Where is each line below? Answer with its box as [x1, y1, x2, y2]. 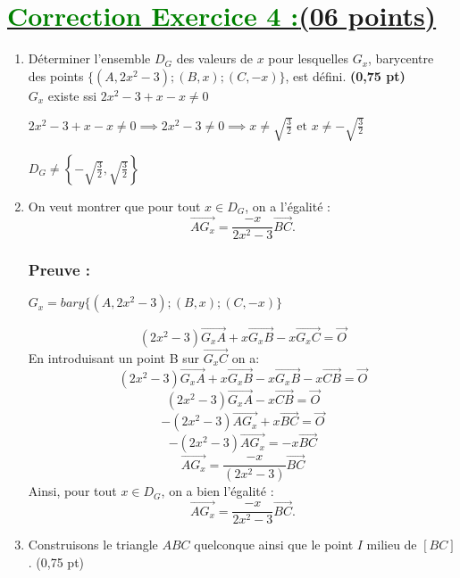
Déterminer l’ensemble [28, 49, 151, 68]
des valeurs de [176, 49, 253, 68]
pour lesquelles [268, 49, 348, 68]
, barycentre [368, 49, 434, 68]
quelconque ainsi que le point [194, 535, 354, 554]
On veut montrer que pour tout [28, 196, 201, 215]
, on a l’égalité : [245, 196, 330, 215]
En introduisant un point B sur [28, 348, 200, 367]
